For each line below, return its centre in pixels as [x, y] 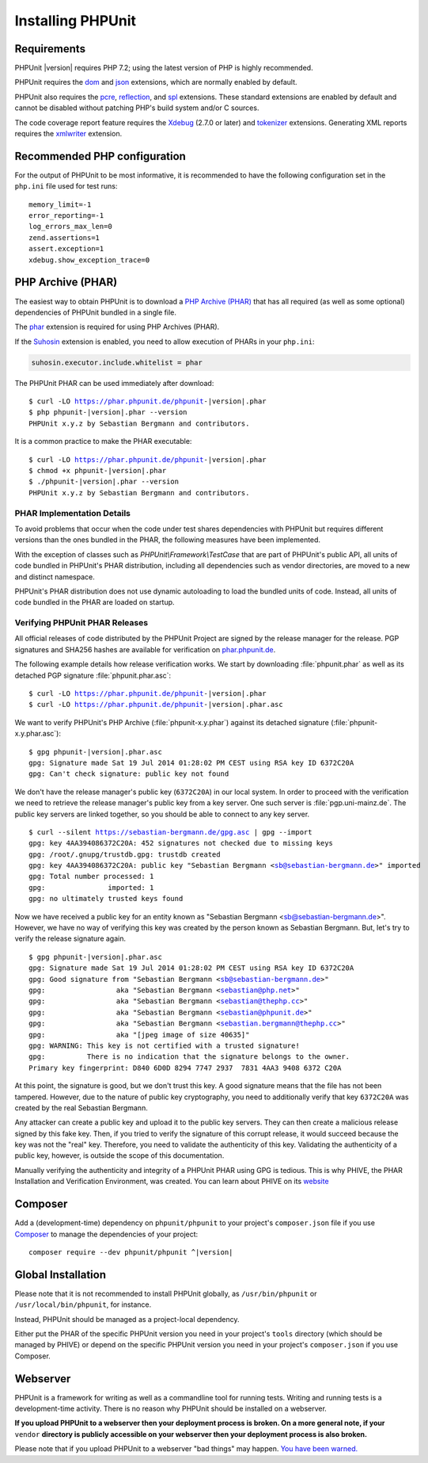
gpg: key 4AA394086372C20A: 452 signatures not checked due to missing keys [181, 843]
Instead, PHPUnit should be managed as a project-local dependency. [127, 1319]
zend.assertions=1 [64, 237]
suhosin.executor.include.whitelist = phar [117, 362]
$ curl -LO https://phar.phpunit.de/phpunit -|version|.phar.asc [156, 705]
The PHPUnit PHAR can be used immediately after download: [114, 383]
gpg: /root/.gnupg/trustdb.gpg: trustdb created [125, 854]
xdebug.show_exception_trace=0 [89, 260]
